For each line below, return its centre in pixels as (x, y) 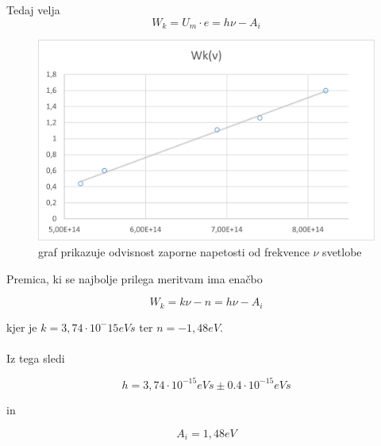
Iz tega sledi (36, 358)
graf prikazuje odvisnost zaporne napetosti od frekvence (174, 252)
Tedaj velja (33, 10)
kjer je (22, 327)
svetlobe (342, 252)
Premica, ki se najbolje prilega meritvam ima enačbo (135, 278)
